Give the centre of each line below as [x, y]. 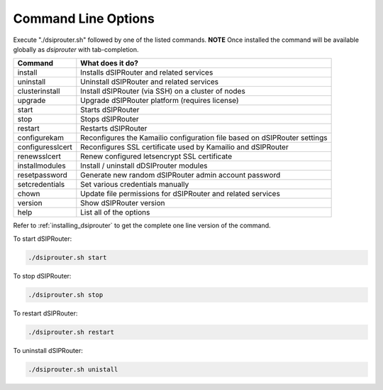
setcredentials [41, 185]
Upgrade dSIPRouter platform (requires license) [160, 101]
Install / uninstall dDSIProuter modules [144, 166]
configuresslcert [45, 147]
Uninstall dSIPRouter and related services [150, 82]
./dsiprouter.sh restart [71, 332]
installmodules [42, 166]
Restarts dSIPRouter [114, 129]
